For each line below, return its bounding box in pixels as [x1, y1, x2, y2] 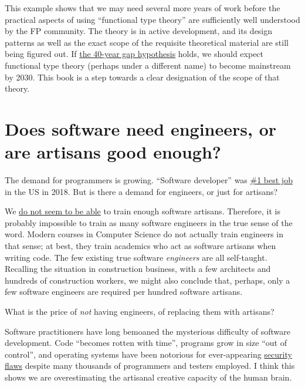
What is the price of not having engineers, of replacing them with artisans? [5, 305, 274, 317]
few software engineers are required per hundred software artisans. [5, 285, 243, 298]
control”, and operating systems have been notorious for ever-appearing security [5, 348, 292, 360]
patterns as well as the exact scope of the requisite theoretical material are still [5, 36, 289, 48]
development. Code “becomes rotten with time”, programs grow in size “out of [5, 336, 287, 349]
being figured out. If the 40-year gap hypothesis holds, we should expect [5, 48, 264, 60]
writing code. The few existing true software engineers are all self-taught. [5, 251, 267, 263]
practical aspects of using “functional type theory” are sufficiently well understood [5, 13, 300, 25]
